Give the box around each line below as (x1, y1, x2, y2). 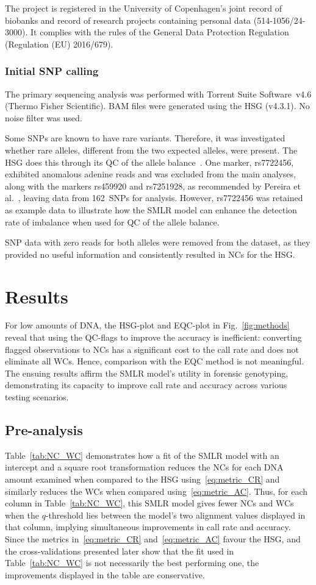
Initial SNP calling (5, 63, 99, 79)
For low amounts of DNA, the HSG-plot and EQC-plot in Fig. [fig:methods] (5, 319, 290, 331)
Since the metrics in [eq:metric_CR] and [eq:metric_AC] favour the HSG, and (5, 532, 301, 545)
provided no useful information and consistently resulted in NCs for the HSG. (5, 247, 295, 260)
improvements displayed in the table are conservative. (5, 568, 205, 581)
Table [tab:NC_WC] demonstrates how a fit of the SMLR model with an (5, 448, 279, 461)
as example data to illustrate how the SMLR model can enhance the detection (5, 203, 297, 216)
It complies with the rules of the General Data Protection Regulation (30, 26, 289, 38)
